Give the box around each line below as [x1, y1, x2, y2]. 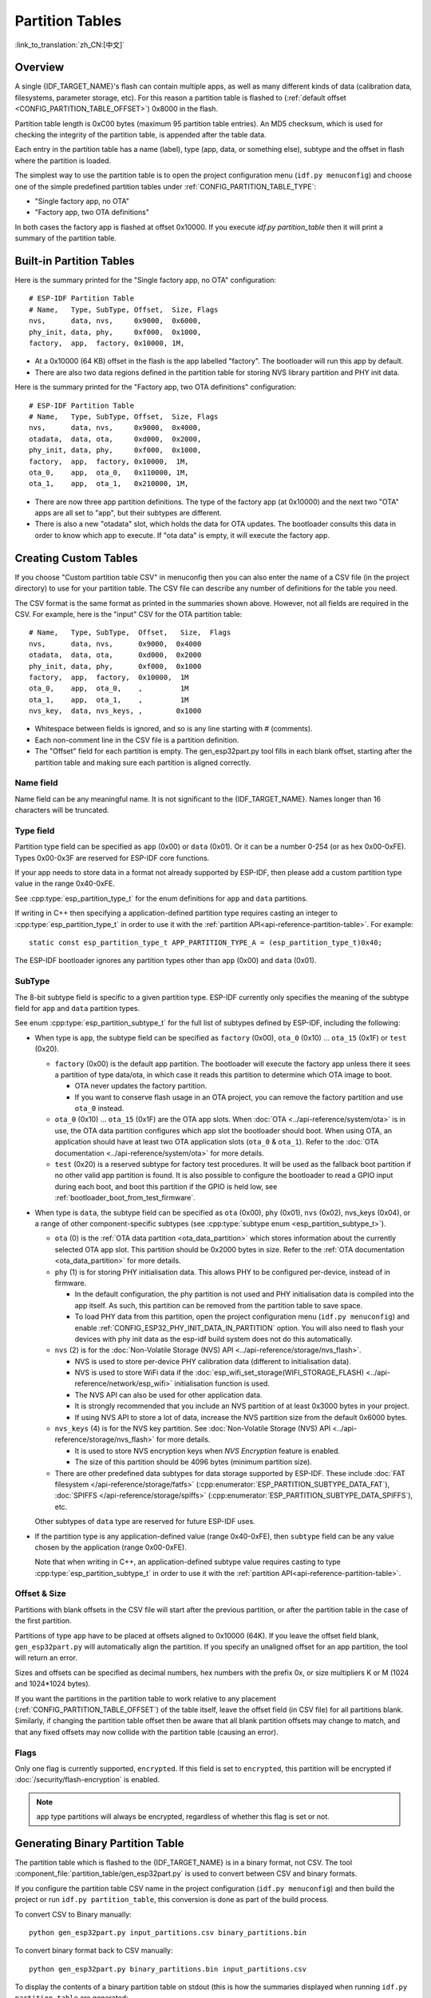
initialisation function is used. [174, 1379, 271, 1388]
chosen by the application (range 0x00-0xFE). [34, 1542, 187, 1552]
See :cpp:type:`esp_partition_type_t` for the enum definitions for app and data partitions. [14, 894, 308, 903]
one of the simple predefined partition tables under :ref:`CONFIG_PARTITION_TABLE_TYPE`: [14, 181, 317, 191]
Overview [14, 61, 65, 74]
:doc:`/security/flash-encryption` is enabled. [14, 1775, 160, 1785]
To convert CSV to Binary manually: [14, 1909, 132, 1919]
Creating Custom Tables [14, 551, 138, 565]
